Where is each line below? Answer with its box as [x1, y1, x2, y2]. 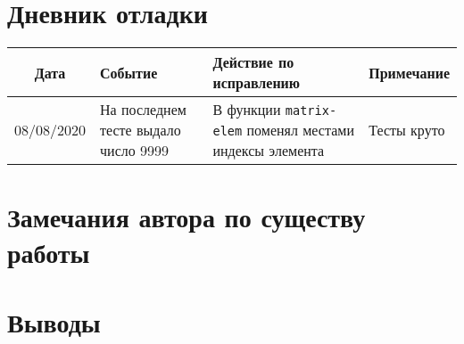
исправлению [212, 72, 301, 94]
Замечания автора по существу [7, 199, 366, 235]
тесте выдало [100, 119, 181, 141]
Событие [100, 61, 158, 83]
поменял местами [246, 119, 354, 141]
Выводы [7, 303, 101, 340]
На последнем [100, 99, 186, 120]
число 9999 [100, 140, 170, 161]
